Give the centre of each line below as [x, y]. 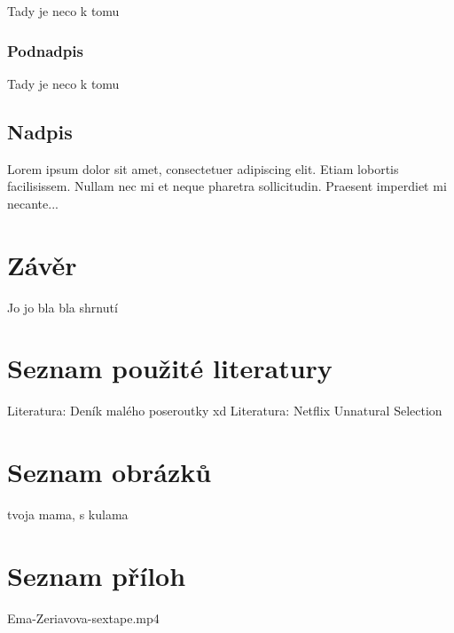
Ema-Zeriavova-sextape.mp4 [83, 617]
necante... [33, 203]
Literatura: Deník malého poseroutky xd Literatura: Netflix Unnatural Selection [225, 411]
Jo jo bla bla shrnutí [63, 307]
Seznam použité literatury [170, 368]
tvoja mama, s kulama [68, 514]
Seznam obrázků [110, 472]
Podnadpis [45, 50]
